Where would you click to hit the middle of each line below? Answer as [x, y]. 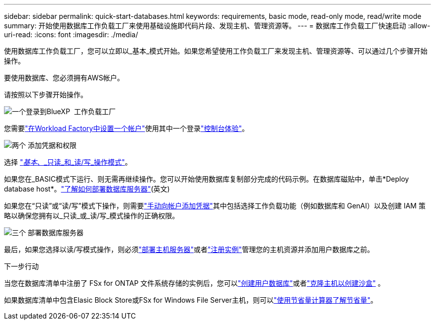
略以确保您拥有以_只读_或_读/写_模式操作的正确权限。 [92, 216]
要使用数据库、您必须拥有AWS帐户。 [64, 78]
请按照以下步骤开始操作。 [46, 95]
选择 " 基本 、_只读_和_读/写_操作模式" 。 [68, 162]
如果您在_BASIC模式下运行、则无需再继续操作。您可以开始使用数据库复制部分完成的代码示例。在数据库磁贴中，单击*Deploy [207, 179]
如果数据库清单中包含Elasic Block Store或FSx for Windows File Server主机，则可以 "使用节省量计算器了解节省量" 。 [191, 300]
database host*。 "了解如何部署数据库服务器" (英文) [87, 189]
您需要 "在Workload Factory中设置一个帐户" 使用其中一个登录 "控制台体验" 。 [127, 128]
